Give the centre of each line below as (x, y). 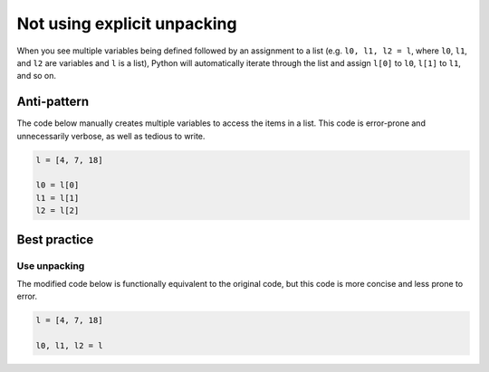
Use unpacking (51, 265)
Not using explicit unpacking (127, 24)
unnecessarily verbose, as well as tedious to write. (111, 136)
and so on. (37, 76)
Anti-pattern (53, 102)
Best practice (55, 239)
